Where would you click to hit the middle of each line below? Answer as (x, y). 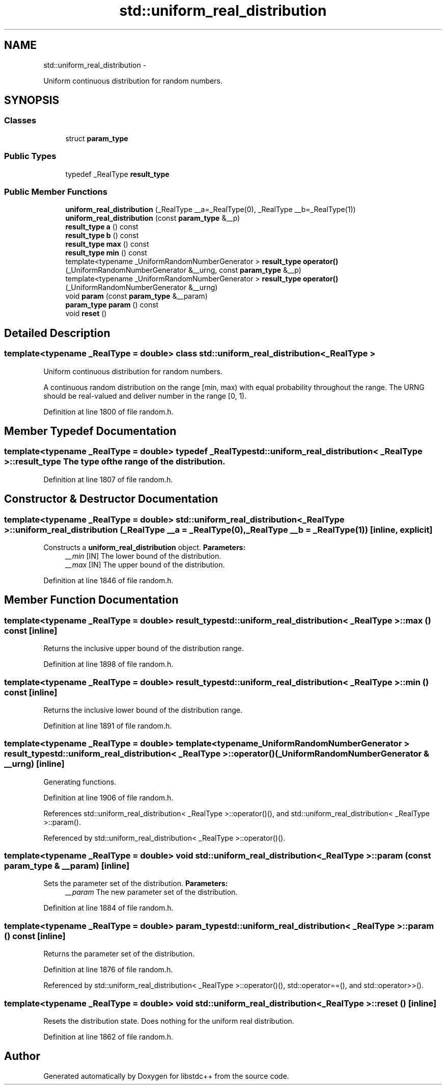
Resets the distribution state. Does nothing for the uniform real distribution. (169, 1021)
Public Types (30, 156)
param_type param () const (112, 305)
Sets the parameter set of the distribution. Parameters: (136, 884)
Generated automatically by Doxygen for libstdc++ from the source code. (166, 1076)
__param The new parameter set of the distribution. (151, 892)
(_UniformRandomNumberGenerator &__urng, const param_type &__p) (183, 270)
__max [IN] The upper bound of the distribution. (145, 564)
